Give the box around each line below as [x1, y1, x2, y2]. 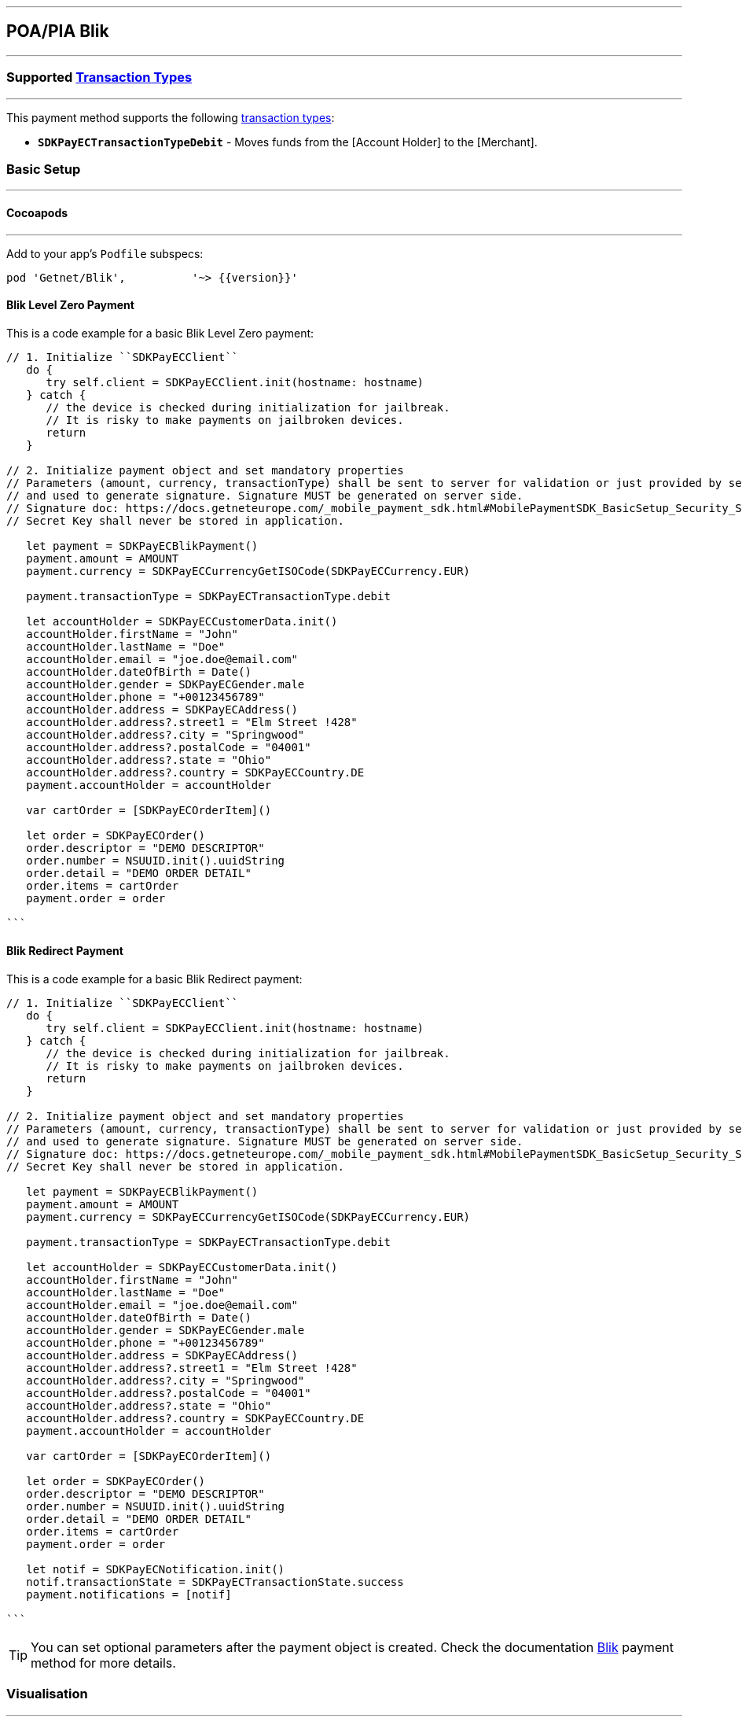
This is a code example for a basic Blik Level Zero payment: [6, 326, 314, 340]
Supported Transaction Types [6, 69, 193, 86]
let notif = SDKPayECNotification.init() [26, 1563, 285, 1576]
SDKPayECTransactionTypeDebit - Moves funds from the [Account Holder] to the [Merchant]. [38, 135, 538, 149]
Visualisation [6, 1686, 88, 1702]
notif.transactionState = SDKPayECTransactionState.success [26, 1576, 404, 1588]
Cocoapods [6, 205, 68, 219]
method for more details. [31, 1655, 176, 1671]
